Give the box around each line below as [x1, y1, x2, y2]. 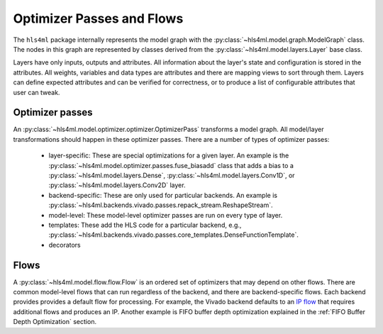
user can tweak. [13, 88, 60, 96]
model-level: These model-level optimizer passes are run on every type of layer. [48, 211, 283, 219]
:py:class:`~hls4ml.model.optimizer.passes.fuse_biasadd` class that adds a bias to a [48, 161, 294, 169]
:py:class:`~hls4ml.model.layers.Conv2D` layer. [48, 181, 186, 189]
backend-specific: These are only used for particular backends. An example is [48, 191, 278, 199]
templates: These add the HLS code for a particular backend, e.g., [48, 221, 242, 229]
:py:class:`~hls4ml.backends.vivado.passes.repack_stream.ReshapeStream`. [48, 201, 273, 209]
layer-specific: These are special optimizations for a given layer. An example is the [48, 151, 289, 160]
